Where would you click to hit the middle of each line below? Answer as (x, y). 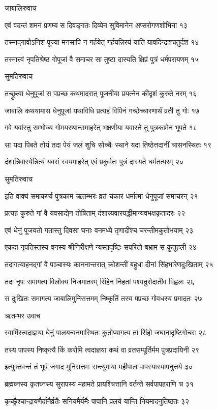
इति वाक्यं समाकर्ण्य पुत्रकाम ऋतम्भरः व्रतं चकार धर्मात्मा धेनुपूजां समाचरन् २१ (101, 196)
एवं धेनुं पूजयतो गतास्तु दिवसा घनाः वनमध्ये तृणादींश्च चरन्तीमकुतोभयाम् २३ (99, 230)
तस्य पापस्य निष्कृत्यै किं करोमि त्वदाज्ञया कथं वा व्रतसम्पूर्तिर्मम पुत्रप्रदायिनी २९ (102, 349)
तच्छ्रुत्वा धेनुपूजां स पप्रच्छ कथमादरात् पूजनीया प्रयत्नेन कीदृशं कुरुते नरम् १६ (101, 93)
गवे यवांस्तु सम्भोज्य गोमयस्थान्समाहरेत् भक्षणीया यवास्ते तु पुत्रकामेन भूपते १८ (101, 127)
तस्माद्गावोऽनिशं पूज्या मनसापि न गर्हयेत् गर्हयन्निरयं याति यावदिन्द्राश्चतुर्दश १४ (102, 42)
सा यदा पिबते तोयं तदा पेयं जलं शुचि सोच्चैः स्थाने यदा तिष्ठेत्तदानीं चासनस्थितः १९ (108, 144)
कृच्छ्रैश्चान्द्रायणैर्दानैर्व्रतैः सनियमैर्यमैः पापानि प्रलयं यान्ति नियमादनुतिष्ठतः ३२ (97, 401)
